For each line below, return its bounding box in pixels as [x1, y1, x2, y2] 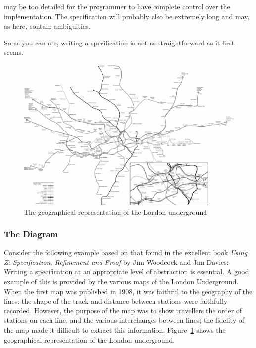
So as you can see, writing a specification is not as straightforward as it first [4, 37, 235, 47]
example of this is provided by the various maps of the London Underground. [4, 276, 239, 287]
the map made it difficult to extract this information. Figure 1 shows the [4, 325, 226, 335]
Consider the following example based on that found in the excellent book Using [4, 247, 248, 258]
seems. [4, 47, 24, 57]
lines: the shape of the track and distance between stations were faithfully [4, 296, 228, 306]
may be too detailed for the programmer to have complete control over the [4, 1, 230, 11]
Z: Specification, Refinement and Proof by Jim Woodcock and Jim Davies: [4, 257, 229, 267]
